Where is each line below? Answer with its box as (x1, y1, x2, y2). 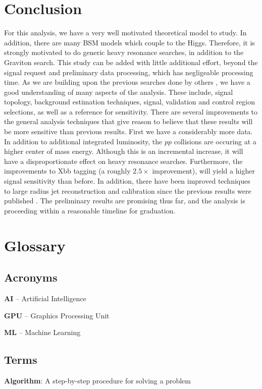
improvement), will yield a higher (152, 165, 255, 176)
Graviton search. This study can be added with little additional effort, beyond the (4, 57, 258, 67)
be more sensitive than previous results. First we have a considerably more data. (4, 126, 253, 137)
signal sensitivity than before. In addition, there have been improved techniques (4, 176, 250, 186)
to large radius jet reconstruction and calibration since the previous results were (4, 185, 251, 196)
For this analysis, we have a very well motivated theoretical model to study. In (4, 27, 247, 38)
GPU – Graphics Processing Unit (4, 310, 110, 320)
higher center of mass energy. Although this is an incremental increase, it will (4, 146, 243, 156)
